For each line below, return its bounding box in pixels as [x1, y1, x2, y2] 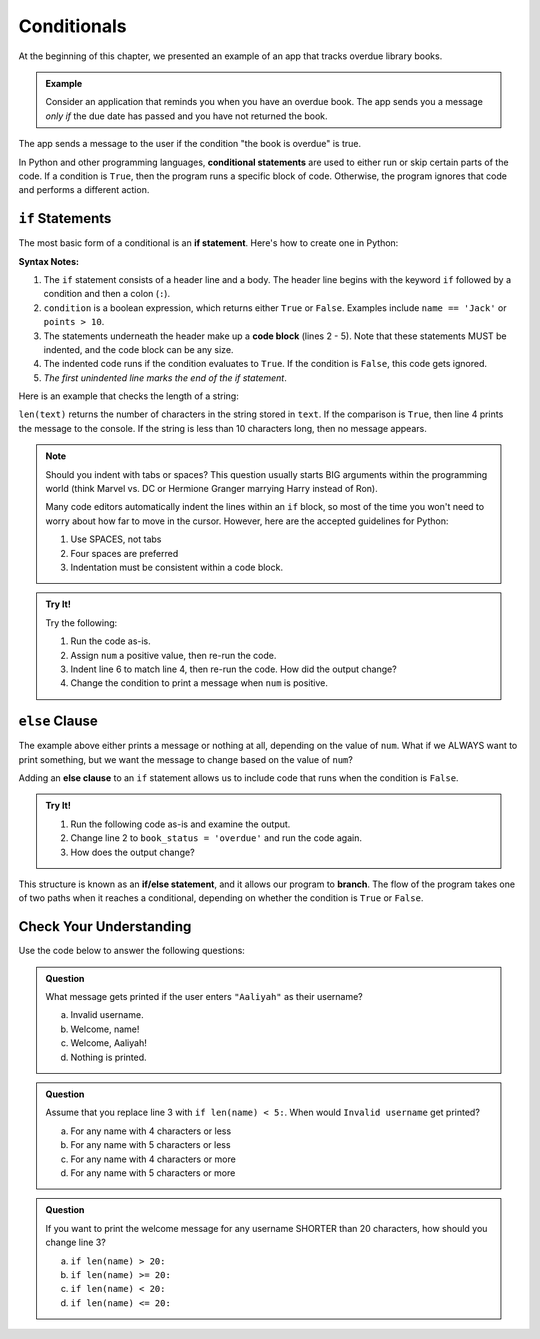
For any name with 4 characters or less [70, 1125, 232, 1137]
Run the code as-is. [70, 635, 152, 647]
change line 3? [45, 1236, 107, 1249]
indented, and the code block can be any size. [43, 343, 234, 355]
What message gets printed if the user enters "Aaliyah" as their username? [45, 991, 364, 1003]
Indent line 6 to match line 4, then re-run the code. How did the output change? [70, 663, 397, 675]
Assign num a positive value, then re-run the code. [70, 649, 277, 661]
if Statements [18, 210, 112, 227]
